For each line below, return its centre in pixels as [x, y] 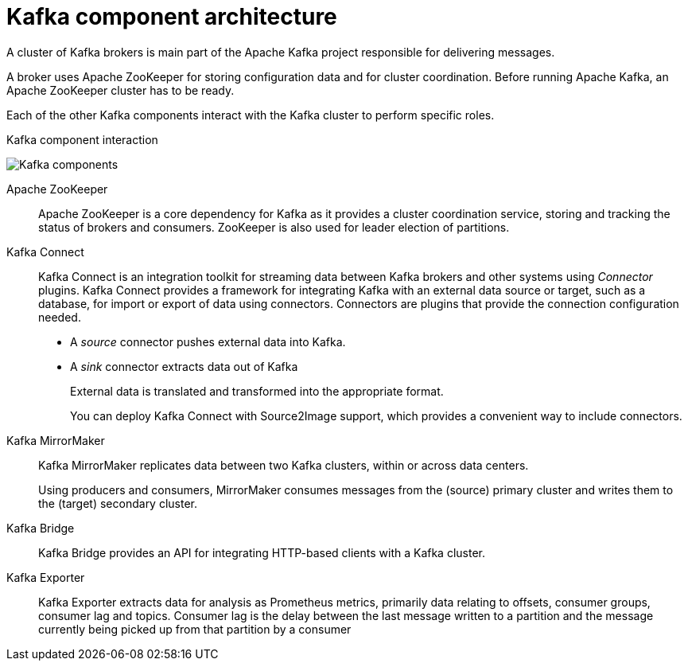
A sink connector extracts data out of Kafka [184, 366]
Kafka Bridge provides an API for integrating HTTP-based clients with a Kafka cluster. [262, 552]
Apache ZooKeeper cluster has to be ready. [120, 90]
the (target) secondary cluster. [118, 503]
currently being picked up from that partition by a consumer [195, 629]
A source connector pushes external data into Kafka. [208, 341]
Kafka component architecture [172, 17]
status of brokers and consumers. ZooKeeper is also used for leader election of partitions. [274, 227]
